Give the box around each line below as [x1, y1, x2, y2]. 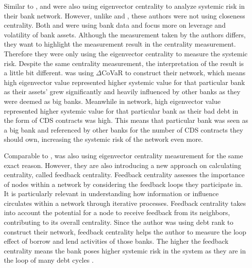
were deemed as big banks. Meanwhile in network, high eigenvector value [4, 96, 221, 106]
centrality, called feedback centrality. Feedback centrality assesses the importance [4, 169, 245, 180]
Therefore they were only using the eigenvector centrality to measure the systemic [4, 48, 248, 58]
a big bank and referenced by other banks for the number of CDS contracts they [4, 124, 243, 134]
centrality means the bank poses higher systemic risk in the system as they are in [4, 245, 246, 255]
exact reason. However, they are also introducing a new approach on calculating [4, 160, 241, 170]
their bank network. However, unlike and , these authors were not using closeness [4, 10, 245, 20]
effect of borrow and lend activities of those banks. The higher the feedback [4, 236, 229, 246]
